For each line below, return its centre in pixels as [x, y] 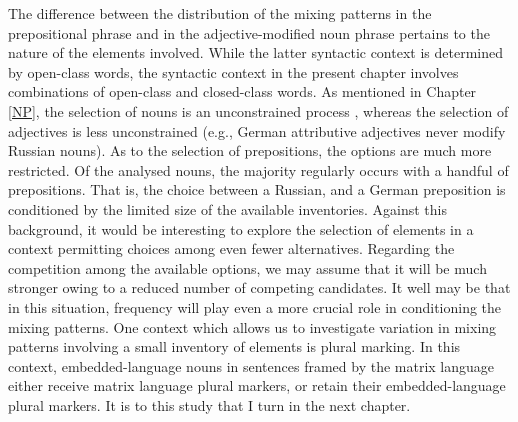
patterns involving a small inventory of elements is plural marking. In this [234, 346]
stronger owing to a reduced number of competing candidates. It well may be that [259, 287]
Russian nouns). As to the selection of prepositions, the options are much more [250, 150]
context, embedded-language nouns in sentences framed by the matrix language [251, 365]
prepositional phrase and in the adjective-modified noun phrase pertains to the [249, 32]
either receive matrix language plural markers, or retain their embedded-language [257, 385]
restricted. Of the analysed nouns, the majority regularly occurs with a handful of [258, 169]
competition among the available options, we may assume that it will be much [247, 267]
